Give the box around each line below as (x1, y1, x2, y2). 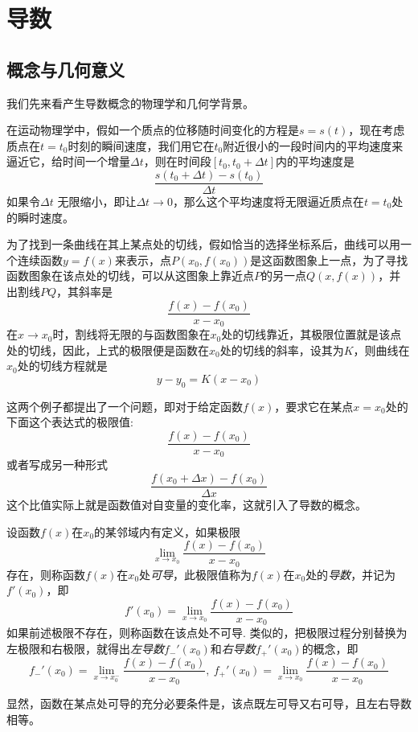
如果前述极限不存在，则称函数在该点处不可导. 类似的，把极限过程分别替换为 (6, 624, 408, 641)
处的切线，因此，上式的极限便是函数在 (6, 341, 209, 358)
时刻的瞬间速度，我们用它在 (68, 137, 215, 154)
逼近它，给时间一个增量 (6, 153, 130, 170)
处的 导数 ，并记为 (305, 565, 396, 582)
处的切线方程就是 (17, 357, 108, 374)
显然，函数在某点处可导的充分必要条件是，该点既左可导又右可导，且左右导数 (6, 695, 412, 711)
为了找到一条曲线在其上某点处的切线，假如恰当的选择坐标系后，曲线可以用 (6, 236, 400, 253)
